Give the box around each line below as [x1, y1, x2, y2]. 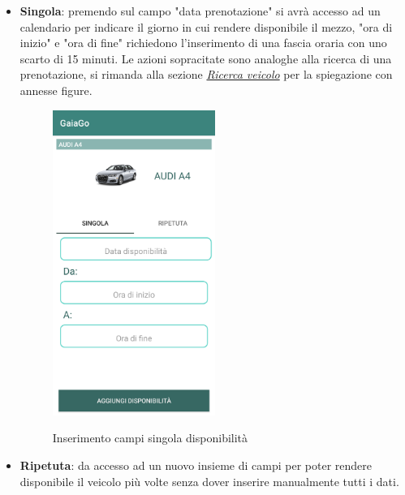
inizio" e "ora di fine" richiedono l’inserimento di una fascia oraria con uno [19, 34, 387, 51]
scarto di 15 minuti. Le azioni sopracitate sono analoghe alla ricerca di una [19, 49, 392, 67]
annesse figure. [19, 81, 93, 98]
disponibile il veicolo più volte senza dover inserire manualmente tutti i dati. [19, 472, 399, 489]
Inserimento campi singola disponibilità [52, 429, 248, 446]
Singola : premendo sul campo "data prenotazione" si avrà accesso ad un [19, 2, 381, 19]
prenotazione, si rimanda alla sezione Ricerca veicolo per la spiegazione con [19, 66, 393, 83]
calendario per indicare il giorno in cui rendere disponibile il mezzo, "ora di [19, 18, 393, 35]
